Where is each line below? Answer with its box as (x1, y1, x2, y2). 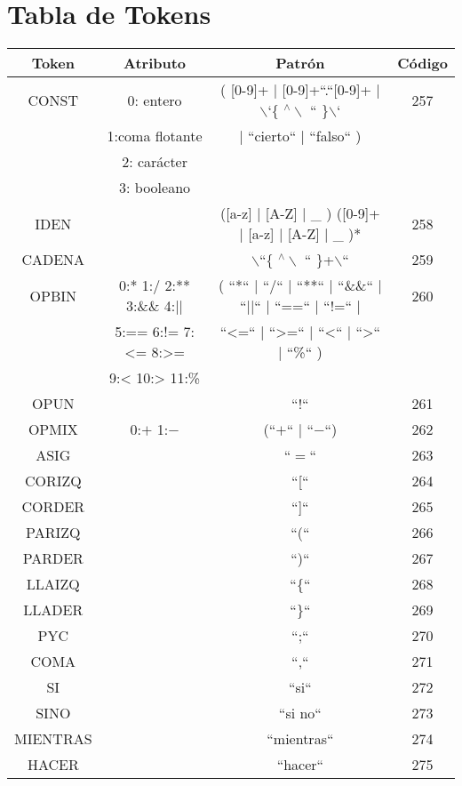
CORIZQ (24, 470, 82, 492)
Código (397, 52, 448, 74)
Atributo (123, 52, 187, 74)
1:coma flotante (107, 125, 203, 147)
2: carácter (122, 151, 187, 172)
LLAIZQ (26, 573, 80, 595)
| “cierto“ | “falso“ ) (239, 125, 362, 147)
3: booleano (119, 177, 191, 198)
